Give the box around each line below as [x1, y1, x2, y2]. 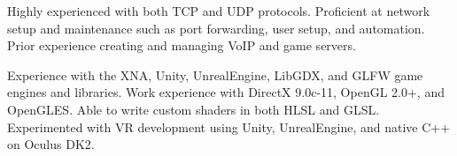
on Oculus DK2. [7, 135, 95, 153]
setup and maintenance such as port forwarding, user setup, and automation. [7, 19, 425, 37]
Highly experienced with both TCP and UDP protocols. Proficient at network [7, 2, 430, 19]
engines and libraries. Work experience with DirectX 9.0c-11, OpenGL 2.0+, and [7, 83, 445, 101]
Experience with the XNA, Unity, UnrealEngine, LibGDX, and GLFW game [7, 65, 423, 84]
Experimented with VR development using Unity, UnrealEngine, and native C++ [7, 117, 451, 136]
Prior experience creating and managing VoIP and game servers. [7, 36, 356, 55]
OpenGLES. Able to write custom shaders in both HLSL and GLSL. [7, 100, 380, 118]
